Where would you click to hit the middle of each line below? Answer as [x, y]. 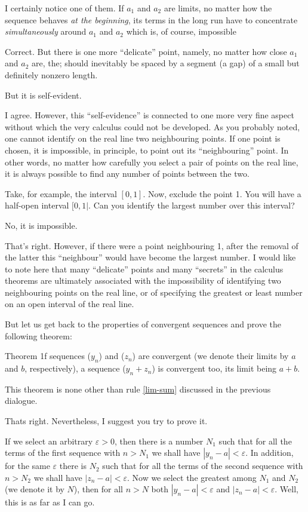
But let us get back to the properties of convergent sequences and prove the [143, 324]
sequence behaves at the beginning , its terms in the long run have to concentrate [151, 19]
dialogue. [21, 401]
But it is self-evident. [43, 95]
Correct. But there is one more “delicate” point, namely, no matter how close [146, 51]
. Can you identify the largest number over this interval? [192, 205]
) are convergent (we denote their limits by [210, 356]
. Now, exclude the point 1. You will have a [222, 193]
